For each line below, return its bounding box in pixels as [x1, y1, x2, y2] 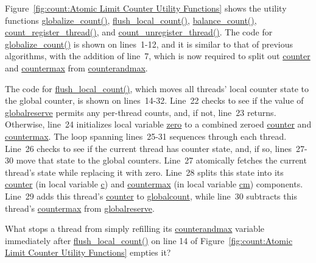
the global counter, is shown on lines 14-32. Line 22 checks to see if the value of [5, 94, 304, 107]
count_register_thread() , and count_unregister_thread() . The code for [5, 26, 273, 38]
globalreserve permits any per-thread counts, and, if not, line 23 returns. [5, 106, 276, 118]
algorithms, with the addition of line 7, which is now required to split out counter [5, 49, 311, 62]
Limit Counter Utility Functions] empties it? [5, 246, 171, 259]
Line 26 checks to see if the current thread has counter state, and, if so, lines [5, 142, 292, 154]
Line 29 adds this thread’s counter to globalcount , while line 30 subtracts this [5, 189, 297, 202]
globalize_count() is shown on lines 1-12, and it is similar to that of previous [5, 37, 293, 50]
